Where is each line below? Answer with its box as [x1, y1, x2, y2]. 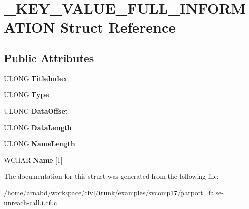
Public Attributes [4, 50, 94, 65]
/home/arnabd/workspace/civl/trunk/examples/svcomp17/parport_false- [4, 187, 224, 197]
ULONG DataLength [4, 122, 72, 132]
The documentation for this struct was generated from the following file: [4, 171, 219, 181]
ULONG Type [4, 89, 49, 100]
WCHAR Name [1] [4, 155, 63, 165]
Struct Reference [60, 17, 176, 37]
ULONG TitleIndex [4, 73, 67, 83]
